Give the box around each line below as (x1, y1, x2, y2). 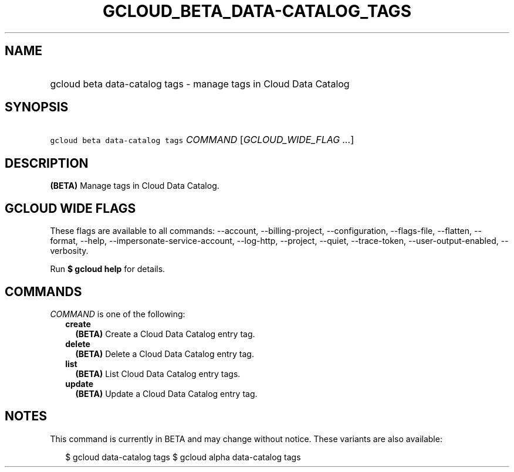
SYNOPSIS (5, 100, 69, 115)
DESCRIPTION (5, 155, 89, 171)
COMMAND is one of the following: (50, 308, 185, 319)
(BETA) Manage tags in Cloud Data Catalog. (50, 181, 219, 191)
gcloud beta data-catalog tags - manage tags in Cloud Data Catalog (50, 77, 350, 90)
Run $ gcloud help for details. (50, 264, 165, 274)
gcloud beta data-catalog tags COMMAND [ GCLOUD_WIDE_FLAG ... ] (50, 134, 354, 146)
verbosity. (50, 246, 89, 256)
